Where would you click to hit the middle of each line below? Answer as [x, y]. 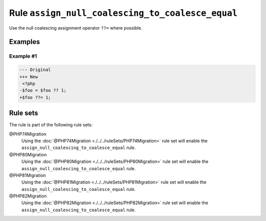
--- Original [35, 70]
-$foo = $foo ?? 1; [43, 91]
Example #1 [23, 56]
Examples [25, 42]
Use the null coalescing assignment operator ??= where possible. [76, 28]
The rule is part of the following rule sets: [51, 125]
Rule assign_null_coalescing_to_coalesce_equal [123, 13]
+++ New [29, 77]
